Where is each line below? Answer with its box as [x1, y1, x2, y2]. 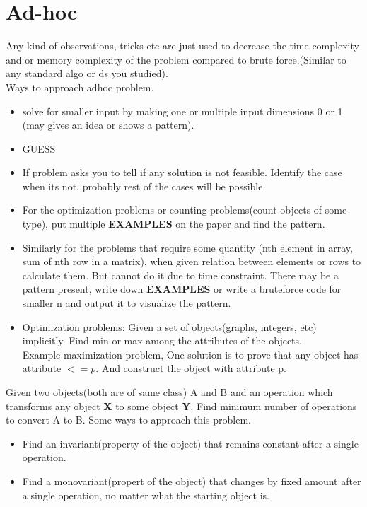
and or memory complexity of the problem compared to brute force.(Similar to [6, 52, 346, 66]
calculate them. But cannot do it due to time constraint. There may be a [22, 267, 339, 282]
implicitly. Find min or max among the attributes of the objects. [22, 333, 302, 348]
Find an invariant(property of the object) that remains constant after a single [22, 436, 359, 450]
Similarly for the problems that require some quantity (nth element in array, [22, 240, 353, 255]
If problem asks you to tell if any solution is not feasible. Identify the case [22, 165, 342, 180]
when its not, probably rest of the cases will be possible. [22, 178, 266, 193]
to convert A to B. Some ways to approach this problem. [6, 412, 251, 427]
